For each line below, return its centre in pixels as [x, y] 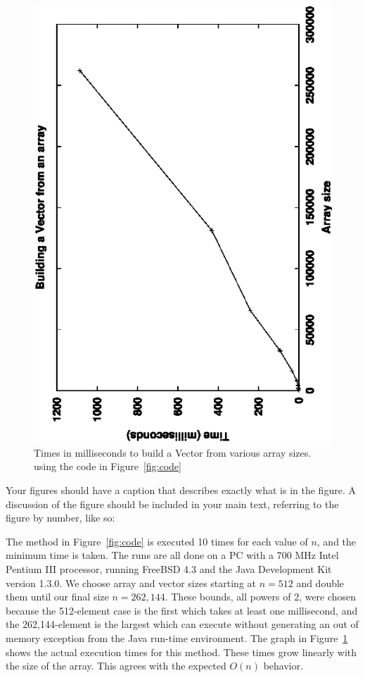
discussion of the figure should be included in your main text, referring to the [172, 504]
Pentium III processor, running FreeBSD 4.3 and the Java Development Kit [169, 569]
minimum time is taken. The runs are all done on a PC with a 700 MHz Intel [172, 555]
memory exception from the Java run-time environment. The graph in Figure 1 [177, 637]
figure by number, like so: [60, 518]
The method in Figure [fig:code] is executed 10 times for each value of [157, 541]
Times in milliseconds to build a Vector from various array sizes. [173, 452]
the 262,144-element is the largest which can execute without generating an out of [182, 624]
